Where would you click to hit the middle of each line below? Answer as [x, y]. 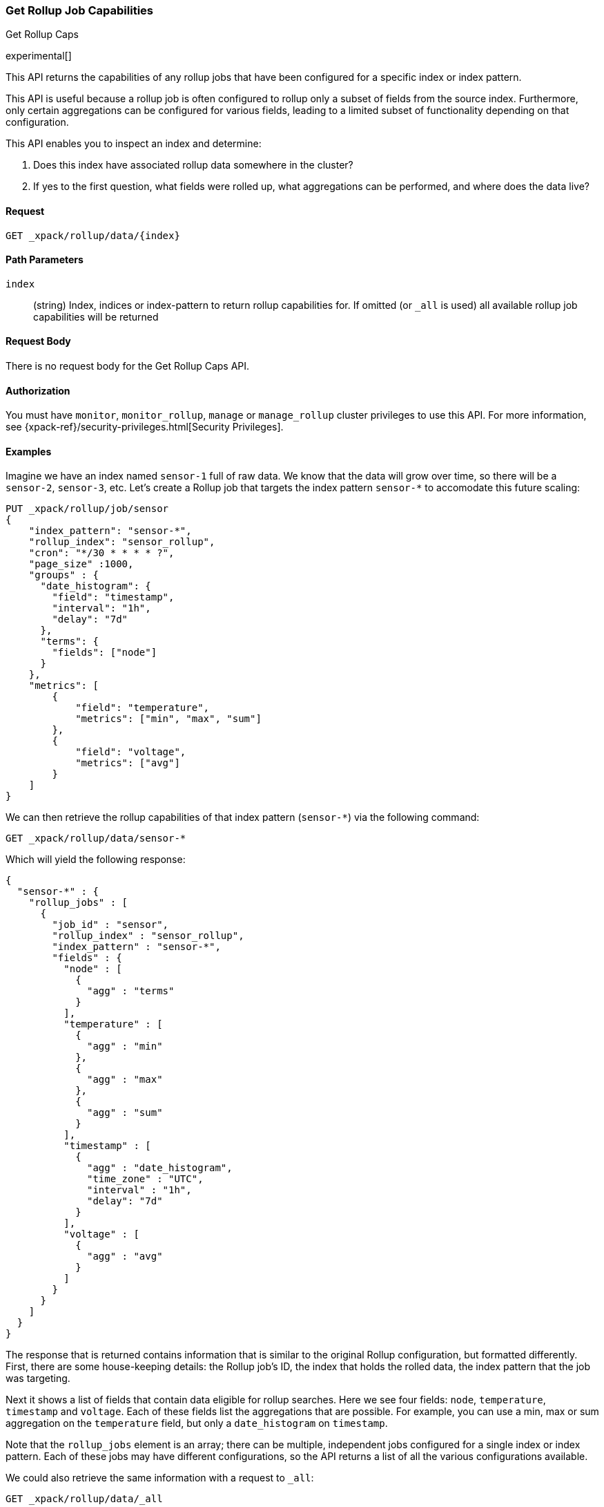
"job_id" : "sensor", [110, 925]
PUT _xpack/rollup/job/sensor [87, 509]
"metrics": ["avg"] [128, 763]
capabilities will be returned [96, 316]
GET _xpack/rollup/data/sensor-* [96, 838]
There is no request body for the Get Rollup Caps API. [128, 366]
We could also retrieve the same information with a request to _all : [160, 1478]
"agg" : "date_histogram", [160, 1168]
